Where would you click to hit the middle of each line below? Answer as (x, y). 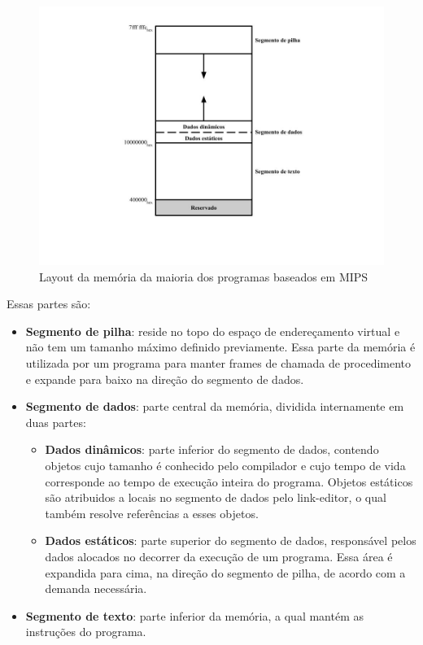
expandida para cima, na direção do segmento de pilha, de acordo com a (225, 572)
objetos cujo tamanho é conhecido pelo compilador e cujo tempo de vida (225, 465)
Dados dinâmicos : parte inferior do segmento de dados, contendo (212, 449)
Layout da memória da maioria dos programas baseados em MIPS (204, 276)
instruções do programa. (86, 632)
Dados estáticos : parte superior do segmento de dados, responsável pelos (231, 540)
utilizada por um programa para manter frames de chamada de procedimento (218, 362)
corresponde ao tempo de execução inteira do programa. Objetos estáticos (229, 481)
